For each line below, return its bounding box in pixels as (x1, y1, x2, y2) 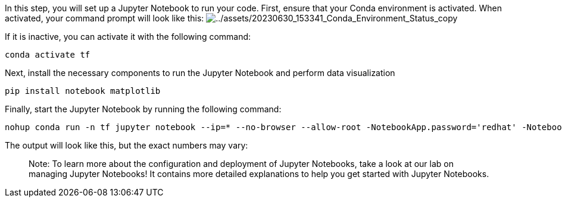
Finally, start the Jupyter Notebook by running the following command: (5, 104, 282, 114)
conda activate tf (5, 50, 90, 59)
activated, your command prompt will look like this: (5, 13, 204, 23)
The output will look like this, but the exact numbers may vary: (5, 140, 248, 150)
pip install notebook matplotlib (5, 86, 161, 96)
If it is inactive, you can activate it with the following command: (5, 31, 251, 42)
